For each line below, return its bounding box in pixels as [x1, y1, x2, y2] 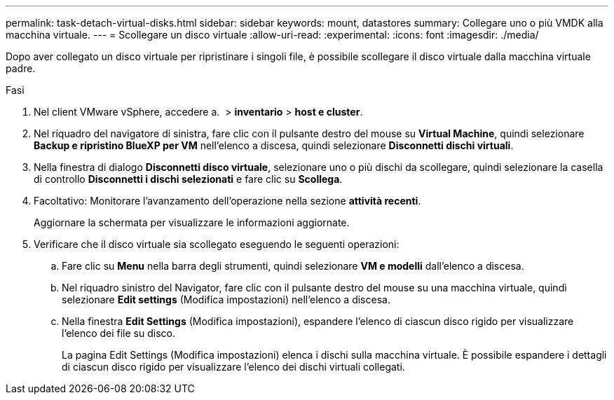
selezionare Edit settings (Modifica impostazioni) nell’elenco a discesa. [62, 294, 390, 305]
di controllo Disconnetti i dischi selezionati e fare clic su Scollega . [34, 173, 343, 185]
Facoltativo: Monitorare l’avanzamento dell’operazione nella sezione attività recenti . [34, 195, 421, 207]
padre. [6, 62, 36, 74]
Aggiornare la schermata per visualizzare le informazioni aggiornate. [34, 216, 350, 228]
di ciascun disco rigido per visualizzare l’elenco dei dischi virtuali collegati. [62, 361, 405, 373]
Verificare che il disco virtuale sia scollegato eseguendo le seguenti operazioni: [34, 238, 400, 250]
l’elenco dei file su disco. [62, 327, 175, 339]
